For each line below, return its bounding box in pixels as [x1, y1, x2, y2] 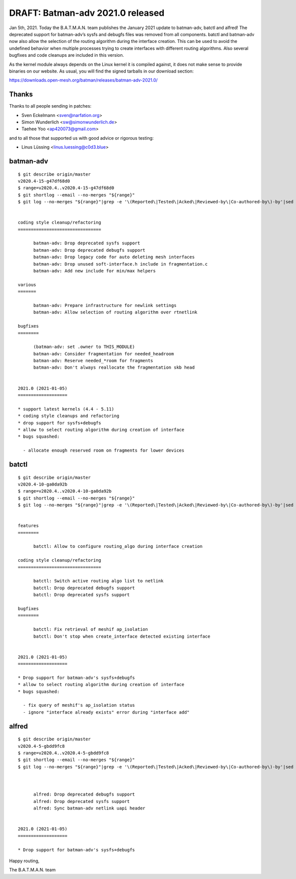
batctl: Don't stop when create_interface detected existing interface [33, 633, 211, 639]
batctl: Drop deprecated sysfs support [33, 592, 130, 598]
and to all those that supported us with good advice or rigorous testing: [9, 135, 154, 141]
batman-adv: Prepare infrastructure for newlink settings [33, 303, 177, 308]
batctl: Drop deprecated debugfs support [33, 585, 135, 591]
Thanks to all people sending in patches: [9, 103, 92, 109]
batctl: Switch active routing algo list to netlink [33, 578, 164, 584]
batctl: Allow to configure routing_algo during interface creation [33, 543, 203, 549]
